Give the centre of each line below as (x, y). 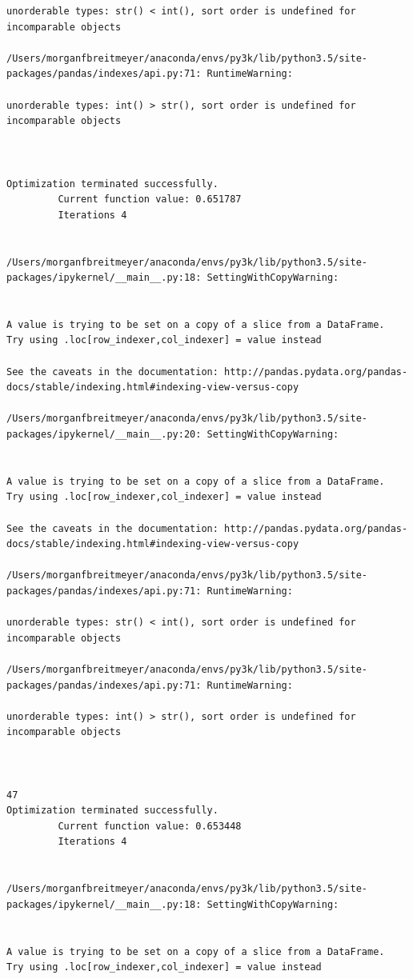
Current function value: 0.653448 (150, 826)
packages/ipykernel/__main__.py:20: (104, 435)
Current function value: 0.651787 (150, 200)
